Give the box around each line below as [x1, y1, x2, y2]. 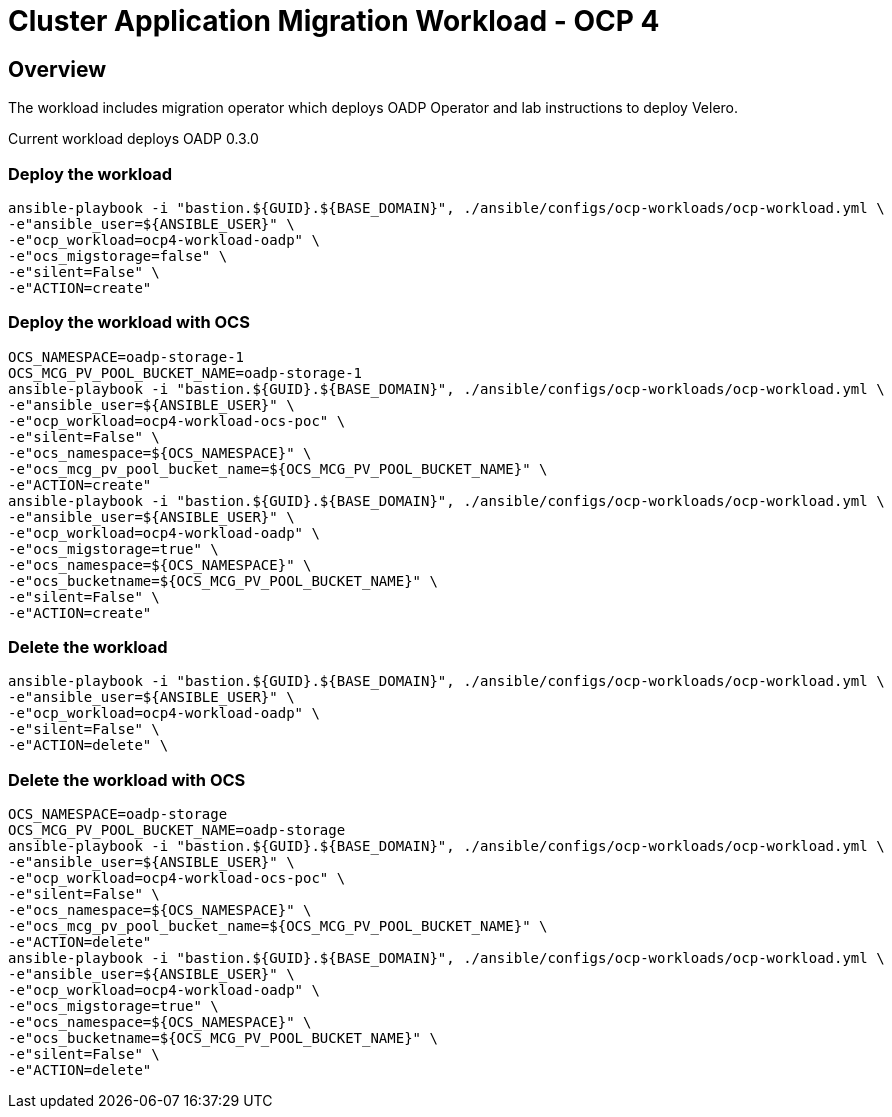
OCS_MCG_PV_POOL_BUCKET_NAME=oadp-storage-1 [8, 364, 363, 381]
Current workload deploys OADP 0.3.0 [8, 130, 259, 148]
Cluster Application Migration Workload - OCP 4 [8, 4, 660, 38]
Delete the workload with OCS [8, 769, 246, 790]
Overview [8, 56, 107, 82]
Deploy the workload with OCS [8, 312, 250, 333]
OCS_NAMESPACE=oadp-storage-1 [8, 348, 245, 365]
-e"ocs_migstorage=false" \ [8, 247, 228, 264]
